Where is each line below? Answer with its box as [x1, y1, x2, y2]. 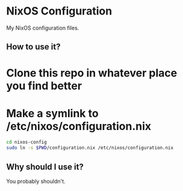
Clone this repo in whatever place [6, 66, 178, 80]
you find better [6, 79, 82, 92]
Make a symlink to [6, 106, 99, 120]
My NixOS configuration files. [6, 24, 79, 31]
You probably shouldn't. [6, 178, 66, 185]
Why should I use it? [6, 161, 84, 172]
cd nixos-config [6, 139, 47, 146]
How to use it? [6, 42, 61, 52]
